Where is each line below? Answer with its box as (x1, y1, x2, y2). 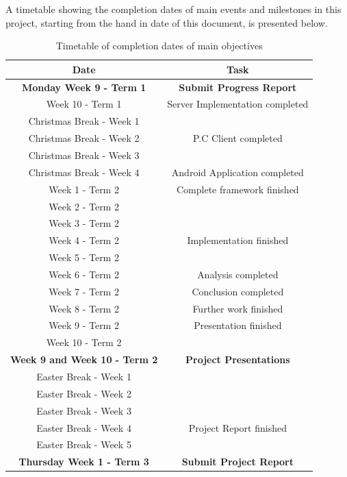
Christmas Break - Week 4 (28, 164, 140, 179)
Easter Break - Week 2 (36, 386, 131, 400)
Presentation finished (194, 318, 282, 332)
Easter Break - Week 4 (36, 420, 131, 435)
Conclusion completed (192, 284, 284, 298)
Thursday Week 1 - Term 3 (18, 454, 149, 469)
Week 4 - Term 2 (49, 233, 119, 247)
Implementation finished (187, 233, 289, 247)
